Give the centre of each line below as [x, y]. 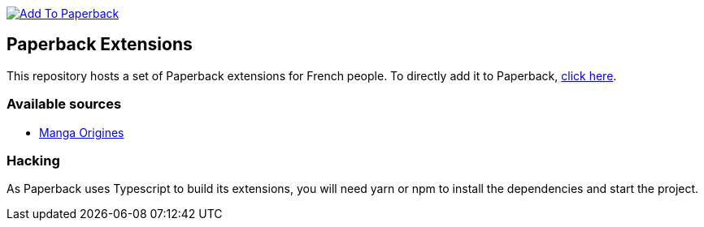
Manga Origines [82, 132]
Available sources [64, 104]
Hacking [33, 160]
